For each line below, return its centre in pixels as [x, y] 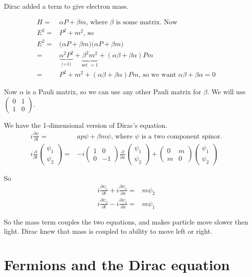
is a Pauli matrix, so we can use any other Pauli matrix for [114, 92]
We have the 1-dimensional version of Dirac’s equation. [86, 125]
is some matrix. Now [147, 22]
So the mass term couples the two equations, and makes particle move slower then [126, 221]
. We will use [227, 92]
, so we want [157, 75]
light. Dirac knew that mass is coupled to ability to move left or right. [108, 231]
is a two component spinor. [182, 136]
